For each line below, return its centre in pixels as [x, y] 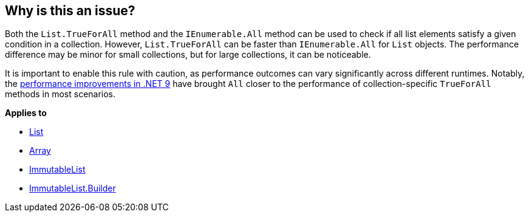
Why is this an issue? [70, 11]
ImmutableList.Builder [73, 188]
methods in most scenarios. [60, 94]
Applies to [26, 113]
